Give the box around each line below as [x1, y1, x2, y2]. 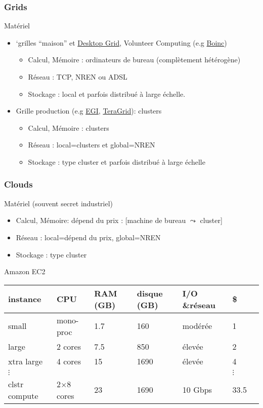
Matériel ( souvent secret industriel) [4, 198, 113, 208]
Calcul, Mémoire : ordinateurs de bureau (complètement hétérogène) [28, 54, 241, 65]
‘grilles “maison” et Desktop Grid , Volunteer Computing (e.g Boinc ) [16, 37, 227, 48]
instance [8, 293, 41, 305]
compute [8, 389, 38, 401]
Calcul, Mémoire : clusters [28, 122, 109, 133]
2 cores [56, 340, 81, 352]
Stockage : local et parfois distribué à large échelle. [28, 88, 186, 99]
